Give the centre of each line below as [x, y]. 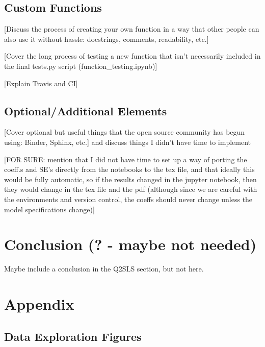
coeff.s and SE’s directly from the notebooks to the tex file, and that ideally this [129, 169]
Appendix [39, 304]
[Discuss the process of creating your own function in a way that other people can [132, 29]
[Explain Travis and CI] [41, 83]
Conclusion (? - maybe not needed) [130, 244]
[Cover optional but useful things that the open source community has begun [125, 132]
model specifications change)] [49, 209]
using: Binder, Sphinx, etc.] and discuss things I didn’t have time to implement [128, 142]
